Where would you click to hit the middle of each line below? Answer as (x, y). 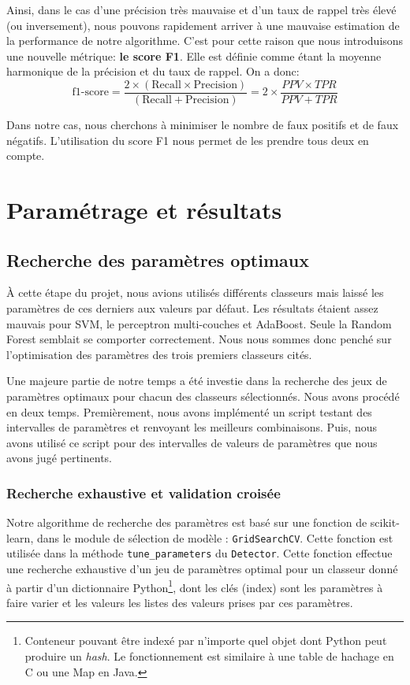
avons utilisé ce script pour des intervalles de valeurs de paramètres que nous (192, 442)
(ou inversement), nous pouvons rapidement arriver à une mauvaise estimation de (203, 25)
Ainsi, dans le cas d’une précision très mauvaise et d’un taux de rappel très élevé (201, 9)
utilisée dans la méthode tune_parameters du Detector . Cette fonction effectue (199, 553)
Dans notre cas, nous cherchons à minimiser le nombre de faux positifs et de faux (203, 125)
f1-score (90, 93)
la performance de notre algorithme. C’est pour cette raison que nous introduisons (205, 41)
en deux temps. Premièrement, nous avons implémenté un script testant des (189, 411)
